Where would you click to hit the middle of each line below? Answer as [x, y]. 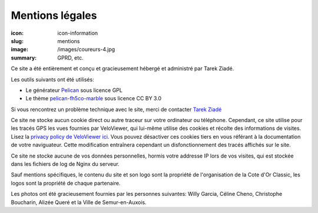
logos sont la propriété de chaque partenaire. [66, 183]
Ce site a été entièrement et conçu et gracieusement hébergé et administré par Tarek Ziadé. [122, 68]
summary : [24, 58]
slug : [17, 41]
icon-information [78, 33]
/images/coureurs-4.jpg [86, 50]
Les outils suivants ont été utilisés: [52, 79]
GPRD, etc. [70, 58]
